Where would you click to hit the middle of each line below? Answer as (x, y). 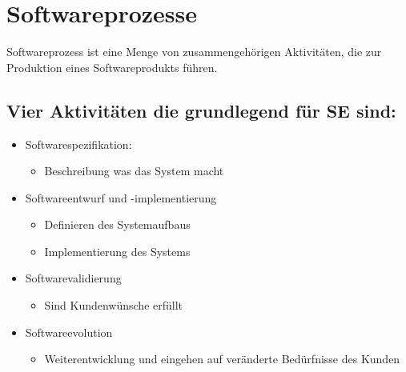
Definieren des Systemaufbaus (117, 224)
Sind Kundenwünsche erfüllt (114, 305)
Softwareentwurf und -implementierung (121, 197)
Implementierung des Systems (117, 251)
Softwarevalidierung (73, 278)
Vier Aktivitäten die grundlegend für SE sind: (201, 110)
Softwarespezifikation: (78, 144)
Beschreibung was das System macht (134, 171)
